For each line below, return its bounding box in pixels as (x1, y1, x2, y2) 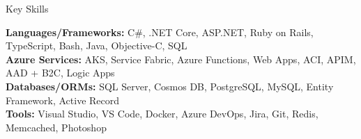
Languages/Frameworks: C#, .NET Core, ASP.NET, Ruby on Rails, (6, 24, 314, 39)
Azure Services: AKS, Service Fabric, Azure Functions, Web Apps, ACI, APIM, (6, 51, 356, 66)
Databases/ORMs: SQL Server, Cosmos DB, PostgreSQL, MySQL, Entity (6, 79, 334, 93)
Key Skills (6, 1, 49, 15)
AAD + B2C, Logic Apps (6, 65, 115, 80)
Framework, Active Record (6, 92, 120, 107)
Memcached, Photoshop (6, 120, 107, 134)
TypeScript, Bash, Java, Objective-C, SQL (6, 38, 187, 53)
